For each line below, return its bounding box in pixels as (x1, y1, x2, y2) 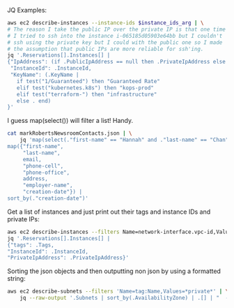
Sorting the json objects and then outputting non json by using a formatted (7, 267, 221, 275)
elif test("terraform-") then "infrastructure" (16, 91, 157, 98)
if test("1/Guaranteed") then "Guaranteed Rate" (16, 78, 160, 85)
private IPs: (7, 214, 40, 223)
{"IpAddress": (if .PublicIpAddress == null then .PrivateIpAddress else (7, 59, 226, 66)
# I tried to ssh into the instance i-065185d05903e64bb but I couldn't (7, 32, 223, 39)
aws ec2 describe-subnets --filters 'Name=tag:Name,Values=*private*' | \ (7, 288, 229, 295)
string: (7, 274, 26, 283)
